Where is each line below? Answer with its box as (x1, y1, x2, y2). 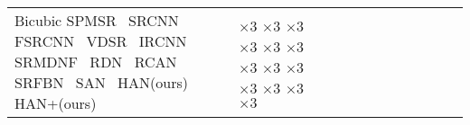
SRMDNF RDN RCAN (14, 51, 177, 72)
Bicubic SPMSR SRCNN (14, 10, 179, 31)
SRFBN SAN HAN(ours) (14, 72, 188, 93)
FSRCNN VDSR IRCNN (14, 31, 187, 51)
